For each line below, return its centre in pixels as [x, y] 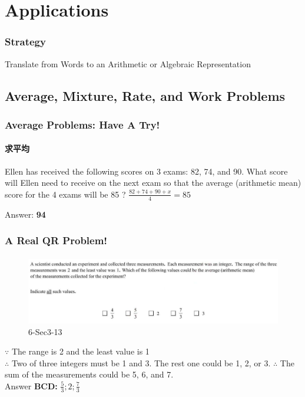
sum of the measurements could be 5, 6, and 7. [89, 374]
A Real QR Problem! [56, 240]
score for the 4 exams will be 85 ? [65, 194]
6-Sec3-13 [45, 331]
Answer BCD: [31, 385]
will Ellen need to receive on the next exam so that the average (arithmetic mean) [153, 183]
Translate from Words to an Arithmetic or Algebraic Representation [128, 63]
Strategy [25, 42]
